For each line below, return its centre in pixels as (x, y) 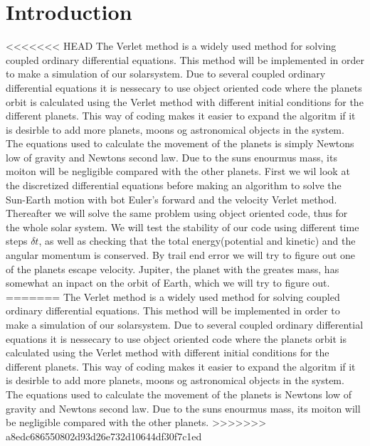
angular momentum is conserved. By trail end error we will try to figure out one (181, 255)
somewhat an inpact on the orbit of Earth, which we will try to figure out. (168, 283)
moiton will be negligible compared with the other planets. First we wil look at (178, 171)
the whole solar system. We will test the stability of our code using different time (183, 227)
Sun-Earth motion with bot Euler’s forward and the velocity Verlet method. (171, 199)
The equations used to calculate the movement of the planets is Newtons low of (179, 394)
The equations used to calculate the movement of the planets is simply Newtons (180, 143)
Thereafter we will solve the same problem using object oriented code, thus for (177, 213)
